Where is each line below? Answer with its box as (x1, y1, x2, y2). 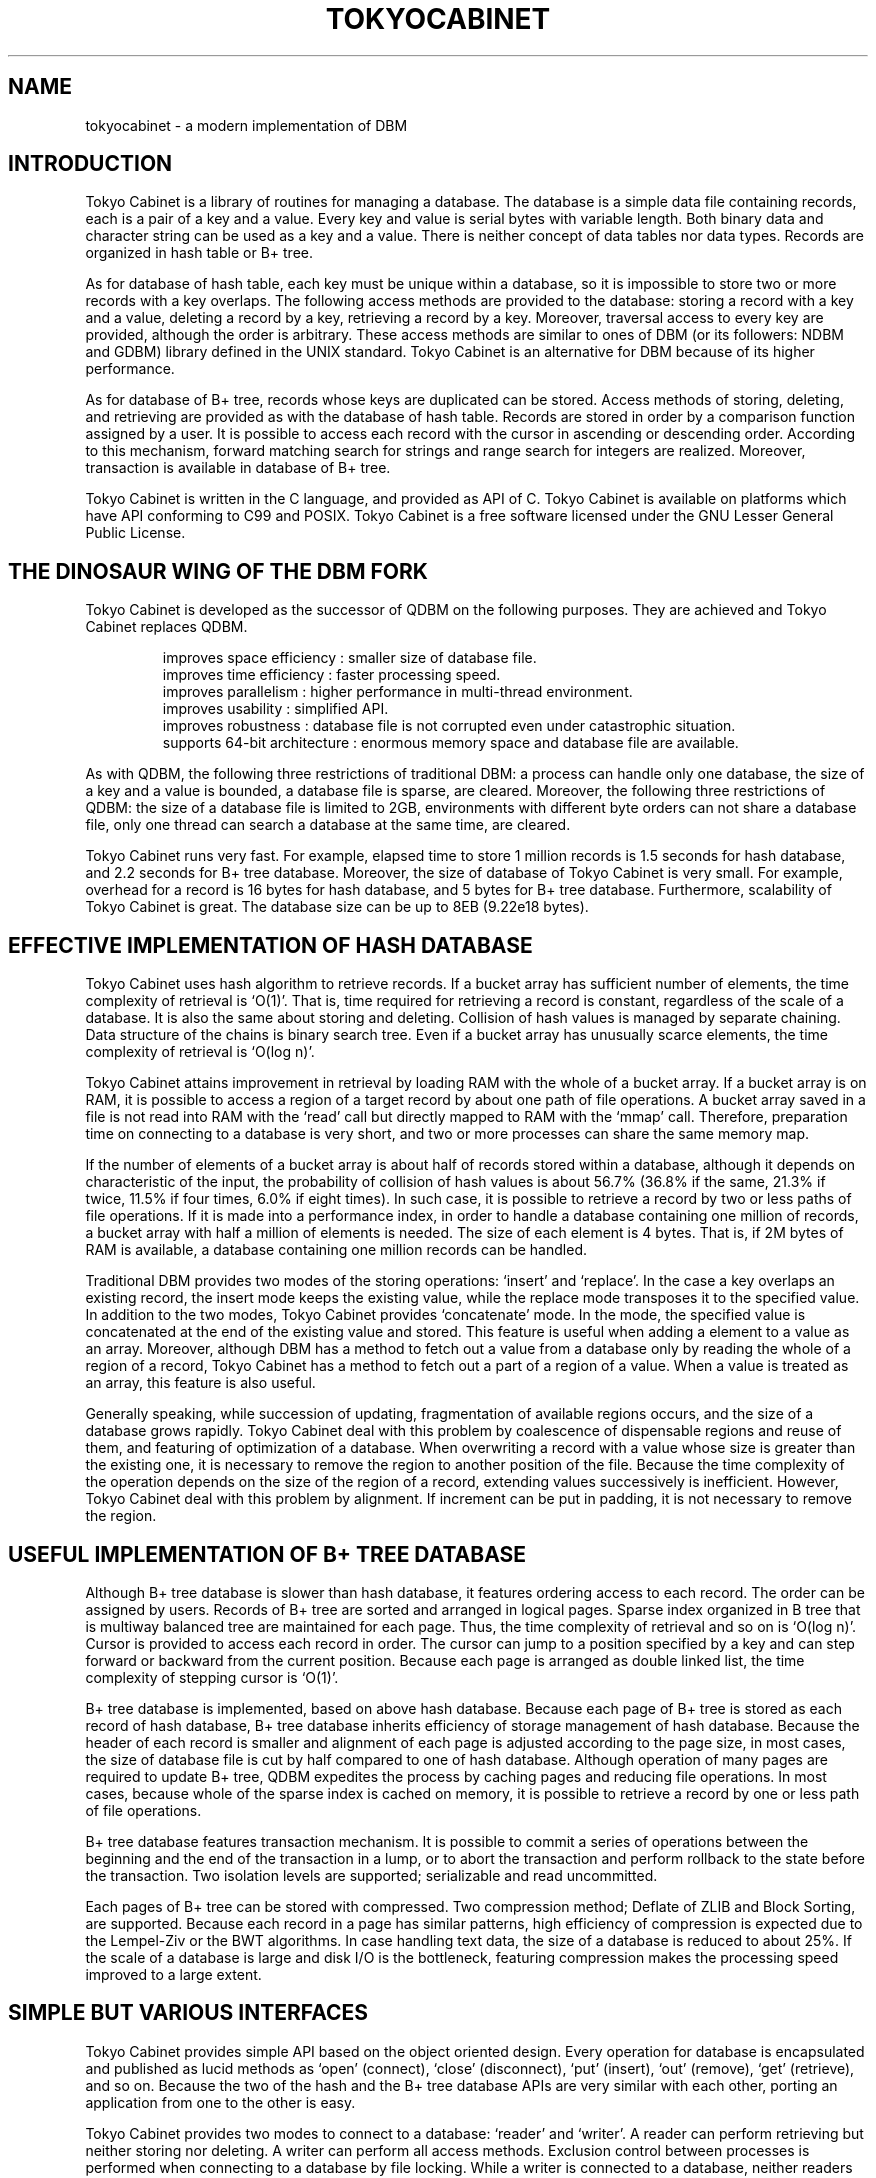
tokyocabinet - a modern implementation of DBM (85, 116, 408, 134)
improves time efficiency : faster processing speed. (162, 666, 501, 684)
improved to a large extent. (85, 1965, 262, 1983)
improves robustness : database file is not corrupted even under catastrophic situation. (162, 717, 736, 735)
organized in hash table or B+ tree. (85, 244, 313, 262)
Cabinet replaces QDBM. (85, 618, 248, 636)
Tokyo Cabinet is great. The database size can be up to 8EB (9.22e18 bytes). (85, 898, 589, 916)
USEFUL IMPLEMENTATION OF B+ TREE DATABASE (8, 1541, 527, 1567)
